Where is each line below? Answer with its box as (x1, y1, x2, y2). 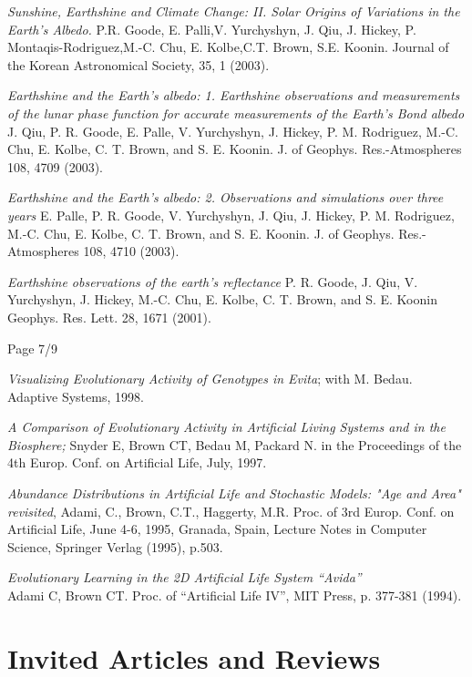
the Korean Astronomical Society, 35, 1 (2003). (7, 55, 270, 74)
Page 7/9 (7, 338, 58, 357)
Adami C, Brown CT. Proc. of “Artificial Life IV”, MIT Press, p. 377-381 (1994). (7, 586, 462, 605)
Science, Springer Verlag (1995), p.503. (7, 537, 223, 556)
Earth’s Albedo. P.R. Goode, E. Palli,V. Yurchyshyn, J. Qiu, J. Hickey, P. (7, 19, 416, 38)
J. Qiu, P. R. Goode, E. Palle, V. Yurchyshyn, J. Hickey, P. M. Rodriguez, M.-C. (7, 121, 458, 140)
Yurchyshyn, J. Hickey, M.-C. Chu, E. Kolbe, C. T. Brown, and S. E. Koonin (7, 290, 437, 309)
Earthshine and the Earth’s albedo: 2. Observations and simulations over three (7, 188, 444, 207)
